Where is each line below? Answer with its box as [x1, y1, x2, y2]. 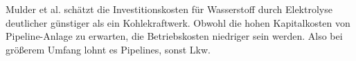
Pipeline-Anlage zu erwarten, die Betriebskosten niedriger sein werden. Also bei [6, 29, 343, 43]
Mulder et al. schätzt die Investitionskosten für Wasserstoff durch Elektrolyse [6, 2, 332, 16]
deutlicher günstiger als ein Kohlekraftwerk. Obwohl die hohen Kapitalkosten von [6, 15, 350, 29]
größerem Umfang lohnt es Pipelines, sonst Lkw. [6, 42, 211, 56]
